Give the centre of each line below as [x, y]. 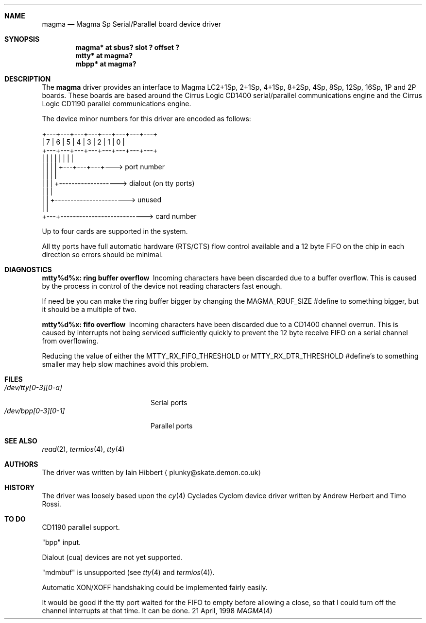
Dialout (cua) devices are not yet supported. [112, 557]
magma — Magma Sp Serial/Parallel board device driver [131, 24]
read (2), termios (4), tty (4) [83, 449]
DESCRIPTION [28, 79]
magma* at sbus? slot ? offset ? [128, 47]
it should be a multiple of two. [89, 309]
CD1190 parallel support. [81, 527]
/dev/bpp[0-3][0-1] [35, 411]
